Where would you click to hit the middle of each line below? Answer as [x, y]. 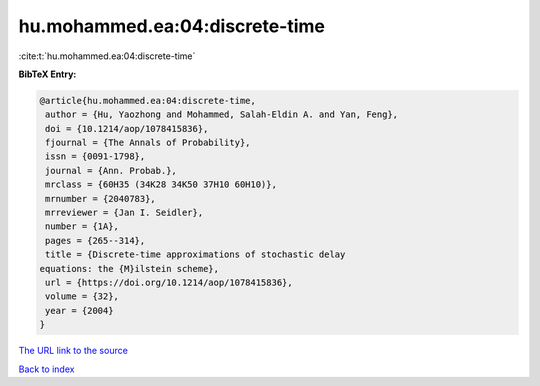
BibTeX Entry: [47, 74]
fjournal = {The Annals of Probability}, [148, 143]
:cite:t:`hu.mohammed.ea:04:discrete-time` [107, 56]
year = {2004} [79, 310]
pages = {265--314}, [95, 240]
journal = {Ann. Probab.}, [111, 170]
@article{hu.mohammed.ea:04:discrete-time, [148, 100]
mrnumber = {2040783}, [101, 198]
